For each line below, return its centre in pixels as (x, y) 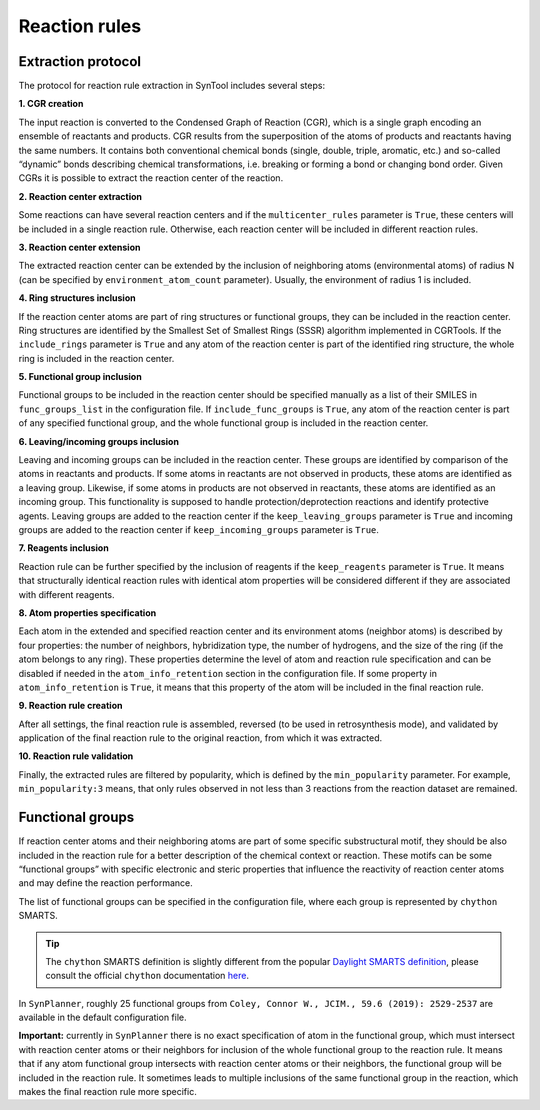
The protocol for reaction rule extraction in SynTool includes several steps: (171, 86)
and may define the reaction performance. (106, 883)
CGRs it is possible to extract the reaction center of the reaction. (151, 178)
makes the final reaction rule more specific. (107, 1092)
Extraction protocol (80, 61)
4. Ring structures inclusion (77, 298)
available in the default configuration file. (102, 1017)
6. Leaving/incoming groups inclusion (99, 441)
